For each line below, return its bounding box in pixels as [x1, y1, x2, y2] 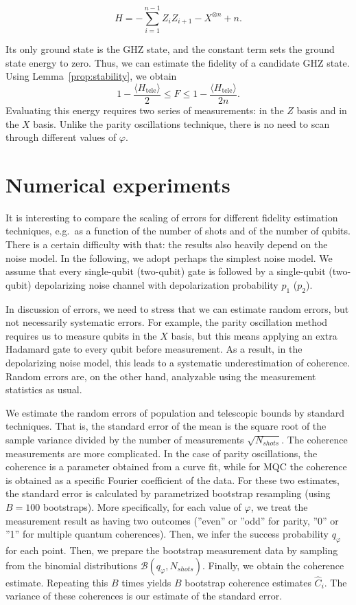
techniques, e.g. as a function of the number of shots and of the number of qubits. [5, 223, 351, 238]
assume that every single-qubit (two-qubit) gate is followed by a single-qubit [5, 264, 326, 278]
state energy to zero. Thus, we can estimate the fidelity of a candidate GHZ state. [5, 55, 350, 69]
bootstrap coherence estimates [185, 575, 311, 589]
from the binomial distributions [5, 558, 137, 572]
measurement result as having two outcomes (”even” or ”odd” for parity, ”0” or [5, 513, 339, 527]
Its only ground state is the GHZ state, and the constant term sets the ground [5, 42, 335, 56]
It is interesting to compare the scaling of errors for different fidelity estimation [5, 210, 338, 224]
